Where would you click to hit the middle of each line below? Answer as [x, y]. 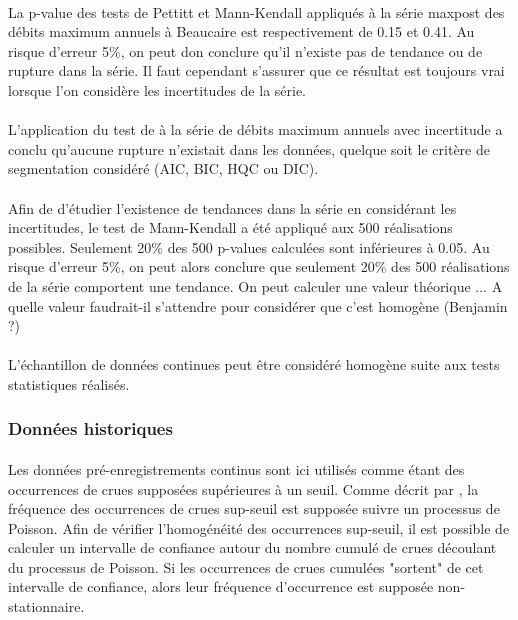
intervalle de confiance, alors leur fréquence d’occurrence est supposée [221, 586]
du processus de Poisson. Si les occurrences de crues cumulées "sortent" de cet [246, 566]
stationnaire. [46, 606]
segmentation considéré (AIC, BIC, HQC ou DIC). [163, 168]
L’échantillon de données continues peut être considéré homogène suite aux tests [254, 364]
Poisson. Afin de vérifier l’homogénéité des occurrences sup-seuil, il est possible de [259, 527]
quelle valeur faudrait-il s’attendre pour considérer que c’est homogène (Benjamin [258, 305]
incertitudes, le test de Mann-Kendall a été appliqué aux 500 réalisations [230, 227]
